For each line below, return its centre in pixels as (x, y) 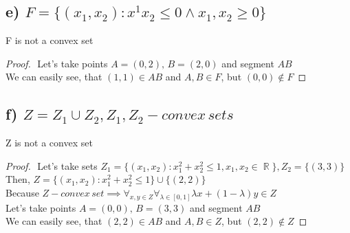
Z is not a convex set (49, 143)
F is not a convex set (50, 40)
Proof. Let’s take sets (52, 165)
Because (22, 192)
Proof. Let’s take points (57, 63)
